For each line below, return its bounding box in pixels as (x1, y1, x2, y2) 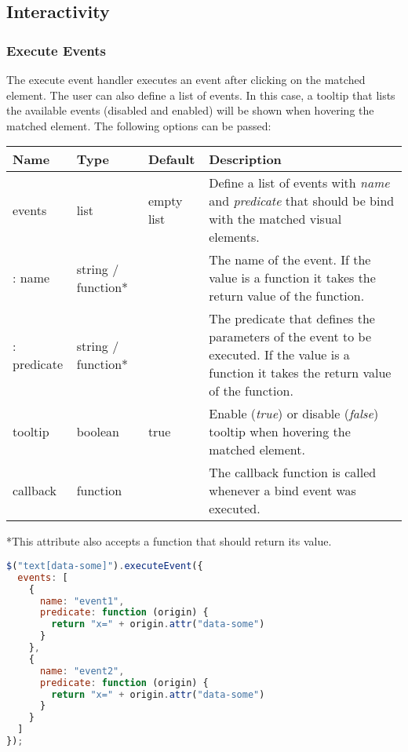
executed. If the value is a (209, 345, 350, 364)
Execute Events (6, 40, 106, 60)
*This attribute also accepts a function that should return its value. (6, 533, 332, 549)
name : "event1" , (39, 595, 125, 607)
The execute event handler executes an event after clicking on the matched (6, 71, 366, 87)
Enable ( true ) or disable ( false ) (209, 404, 379, 423)
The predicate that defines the (209, 309, 375, 328)
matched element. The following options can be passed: (6, 117, 271, 133)
